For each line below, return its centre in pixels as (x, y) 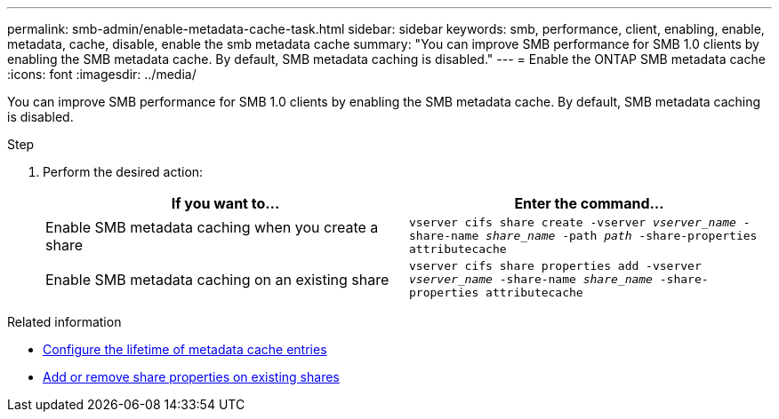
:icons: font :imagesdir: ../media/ (102, 74)
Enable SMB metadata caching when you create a (212, 227)
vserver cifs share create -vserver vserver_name (573, 222)
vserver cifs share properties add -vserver (555, 266)
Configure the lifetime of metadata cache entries (185, 349)
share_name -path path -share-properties (622, 236)
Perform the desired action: (123, 172)
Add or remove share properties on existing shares (191, 377)
